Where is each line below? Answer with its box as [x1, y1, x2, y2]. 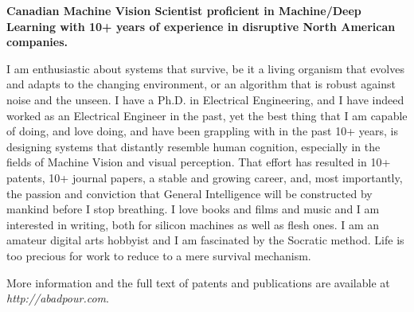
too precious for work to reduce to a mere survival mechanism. [6, 247, 311, 263]
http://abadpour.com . [6, 290, 109, 306]
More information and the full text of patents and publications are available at [6, 274, 390, 291]
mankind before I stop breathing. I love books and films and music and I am [6, 201, 380, 217]
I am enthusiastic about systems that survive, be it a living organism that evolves [6, 60, 404, 76]
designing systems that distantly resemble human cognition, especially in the [6, 138, 381, 154]
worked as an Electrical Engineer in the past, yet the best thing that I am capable [6, 107, 408, 123]
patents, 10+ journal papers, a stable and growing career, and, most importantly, [6, 169, 403, 185]
